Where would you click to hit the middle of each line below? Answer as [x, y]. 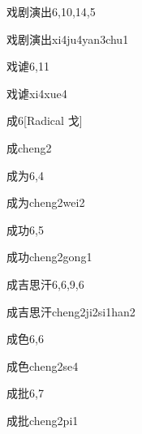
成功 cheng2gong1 [49, 257]
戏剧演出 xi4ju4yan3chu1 [68, 39]
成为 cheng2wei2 [46, 202]
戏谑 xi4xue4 [37, 93]
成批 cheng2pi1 [43, 420]
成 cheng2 [29, 147]
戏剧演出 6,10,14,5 [51, 11]
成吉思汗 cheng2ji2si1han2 [71, 311]
